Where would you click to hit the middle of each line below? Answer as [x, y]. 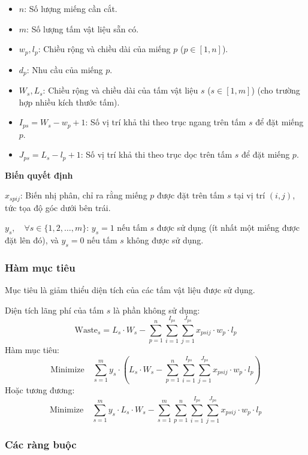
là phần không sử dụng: [156, 310]
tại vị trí [250, 195]
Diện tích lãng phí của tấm [55, 310]
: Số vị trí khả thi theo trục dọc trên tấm [156, 154]
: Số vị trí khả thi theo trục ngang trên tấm [166, 122]
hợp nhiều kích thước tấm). [69, 102]
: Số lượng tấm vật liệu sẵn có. [83, 28]
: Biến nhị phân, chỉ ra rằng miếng [84, 195]
